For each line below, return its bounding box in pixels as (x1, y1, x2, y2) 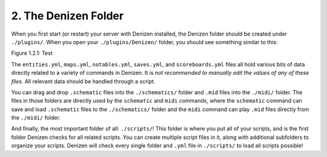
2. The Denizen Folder (11, 9, 124, 22)
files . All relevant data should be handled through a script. (11, 77, 156, 85)
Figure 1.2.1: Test (11, 50, 53, 57)
